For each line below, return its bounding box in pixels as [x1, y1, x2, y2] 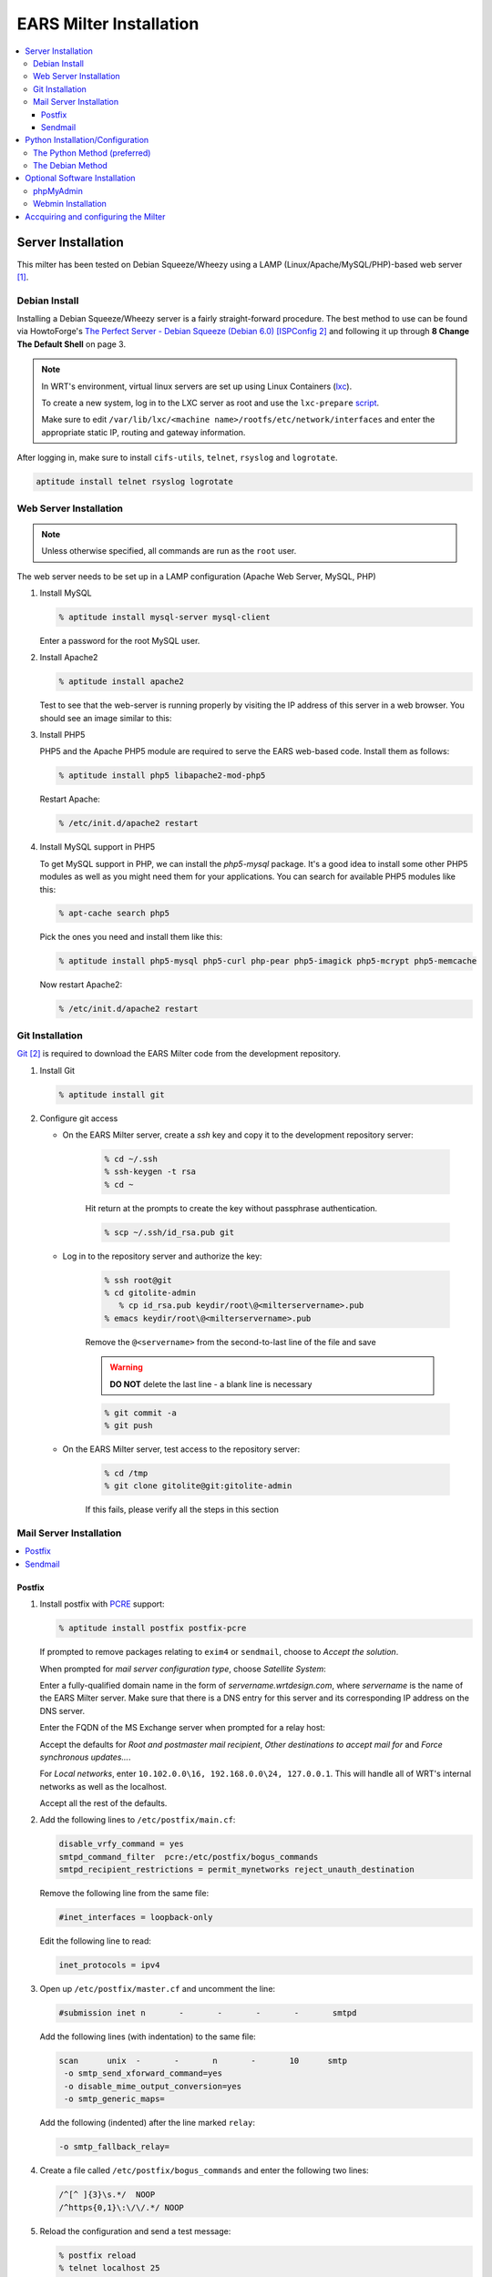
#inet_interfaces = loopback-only [58, 1913, 213, 1923]
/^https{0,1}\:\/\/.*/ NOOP [58, 2202, 184, 2212]
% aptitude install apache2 [58, 677, 184, 687]
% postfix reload [58, 2250, 137, 2261]
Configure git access [39, 1112, 118, 1124]
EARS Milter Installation [16, 14, 200, 34]
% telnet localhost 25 [58, 2262, 160, 2272]
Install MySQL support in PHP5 [39, 842, 156, 853]
